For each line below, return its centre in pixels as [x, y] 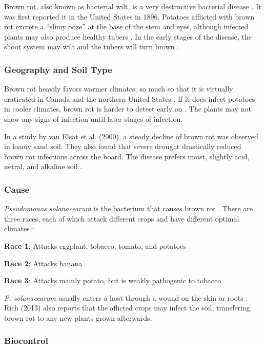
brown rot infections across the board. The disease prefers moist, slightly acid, [127, 156]
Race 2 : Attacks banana [43, 263]
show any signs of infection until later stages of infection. [94, 118]
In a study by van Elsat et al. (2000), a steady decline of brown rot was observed [131, 136]
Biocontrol [26, 341]
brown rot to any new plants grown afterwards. [78, 317]
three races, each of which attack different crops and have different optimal [122, 218]
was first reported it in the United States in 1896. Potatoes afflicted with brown [129, 16]
